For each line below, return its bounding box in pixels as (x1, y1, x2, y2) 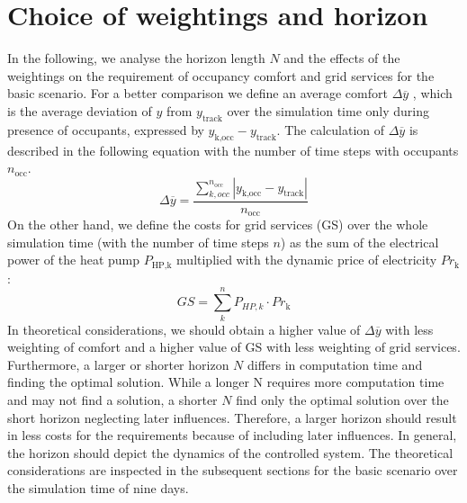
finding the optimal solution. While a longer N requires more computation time (7, 373, 445, 391)
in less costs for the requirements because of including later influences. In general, (7, 426, 457, 445)
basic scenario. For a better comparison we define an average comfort (7, 84, 388, 103)
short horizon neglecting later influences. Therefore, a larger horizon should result (7, 408, 457, 427)
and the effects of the (283, 49, 400, 67)
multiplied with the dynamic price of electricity (176, 250, 437, 269)
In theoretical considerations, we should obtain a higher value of (7, 319, 361, 338)
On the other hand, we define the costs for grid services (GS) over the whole (7, 215, 428, 234)
